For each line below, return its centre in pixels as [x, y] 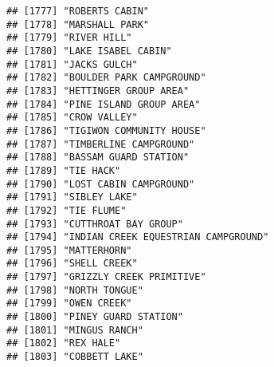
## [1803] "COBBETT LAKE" [75, 357]
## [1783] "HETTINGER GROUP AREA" [98, 91]
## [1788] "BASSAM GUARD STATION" [98, 158]
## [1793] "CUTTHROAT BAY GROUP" [95, 224]
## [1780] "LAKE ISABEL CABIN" [89, 51]
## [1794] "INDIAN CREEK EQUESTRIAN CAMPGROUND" [138, 237]
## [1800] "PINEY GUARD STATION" [95, 317]
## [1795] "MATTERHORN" [69, 250]
